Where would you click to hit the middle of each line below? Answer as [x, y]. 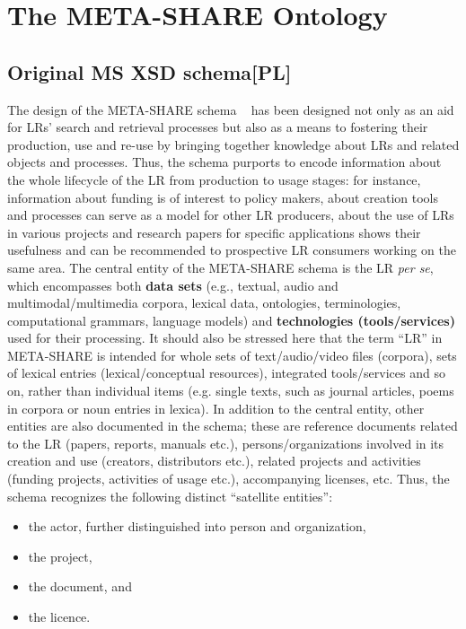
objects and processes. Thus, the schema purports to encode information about [224, 162]
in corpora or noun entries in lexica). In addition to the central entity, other [216, 408]
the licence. [59, 617]
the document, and [80, 586]
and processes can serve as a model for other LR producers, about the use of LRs [231, 215]
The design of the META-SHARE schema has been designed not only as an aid [231, 109]
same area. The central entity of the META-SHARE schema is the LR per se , [220, 267]
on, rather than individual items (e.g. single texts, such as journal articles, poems [231, 391]
